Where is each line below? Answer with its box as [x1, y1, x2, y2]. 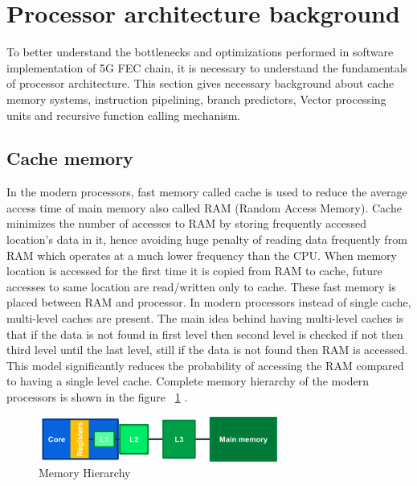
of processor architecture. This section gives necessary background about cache [6, 75, 395, 92]
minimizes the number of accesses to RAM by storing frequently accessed [6, 215, 366, 232]
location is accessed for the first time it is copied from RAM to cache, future [6, 262, 382, 279]
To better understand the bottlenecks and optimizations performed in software [6, 43, 394, 60]
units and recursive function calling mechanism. [6, 106, 241, 123]
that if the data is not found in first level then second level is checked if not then [6, 325, 403, 342]
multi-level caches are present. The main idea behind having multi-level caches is [6, 310, 404, 327]
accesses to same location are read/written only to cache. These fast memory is [6, 278, 396, 294]
